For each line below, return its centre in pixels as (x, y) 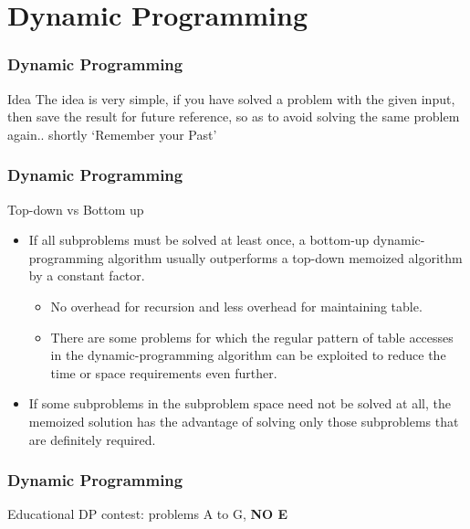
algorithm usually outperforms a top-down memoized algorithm (285, 257)
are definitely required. (92, 439)
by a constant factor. (87, 275)
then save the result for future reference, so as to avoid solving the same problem (234, 116)
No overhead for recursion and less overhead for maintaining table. (236, 306)
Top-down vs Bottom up (76, 209)
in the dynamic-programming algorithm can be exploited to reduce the (248, 355)
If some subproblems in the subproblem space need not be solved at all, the (240, 403)
